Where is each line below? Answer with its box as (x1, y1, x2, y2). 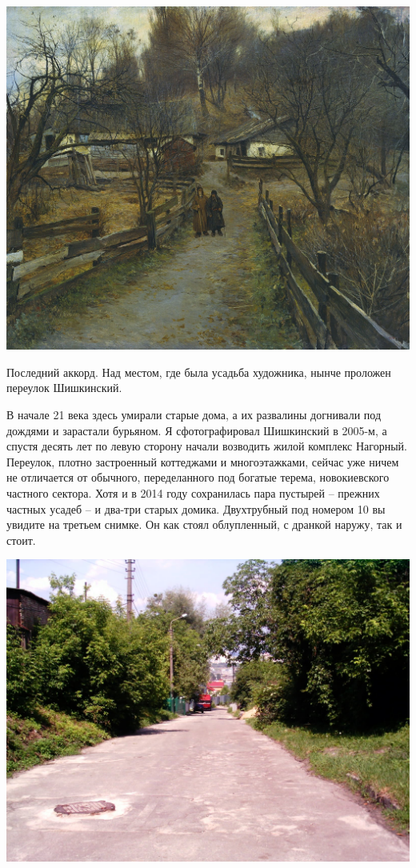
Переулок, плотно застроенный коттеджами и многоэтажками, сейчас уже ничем (6, 453, 399, 470)
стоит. (6, 531, 36, 548)
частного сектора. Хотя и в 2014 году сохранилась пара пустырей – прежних (6, 484, 380, 501)
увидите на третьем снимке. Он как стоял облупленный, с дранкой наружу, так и (6, 516, 402, 533)
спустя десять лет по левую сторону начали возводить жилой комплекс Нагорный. (6, 438, 407, 454)
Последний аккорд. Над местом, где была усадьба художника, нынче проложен (6, 363, 391, 380)
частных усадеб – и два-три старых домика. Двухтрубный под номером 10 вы (6, 500, 386, 517)
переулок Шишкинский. (6, 379, 122, 396)
